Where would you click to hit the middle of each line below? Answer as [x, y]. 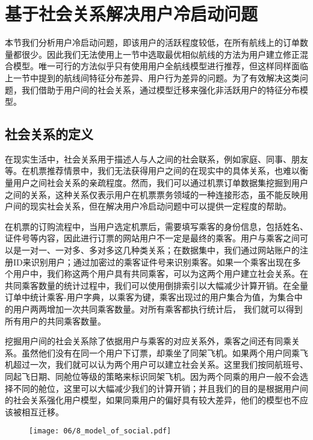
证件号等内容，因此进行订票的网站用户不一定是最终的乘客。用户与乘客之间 [152, 238]
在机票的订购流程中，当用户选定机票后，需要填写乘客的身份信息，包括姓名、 [156, 226]
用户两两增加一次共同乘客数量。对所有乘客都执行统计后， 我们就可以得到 [158, 309]
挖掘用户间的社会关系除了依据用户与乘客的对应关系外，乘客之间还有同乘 [148, 341]
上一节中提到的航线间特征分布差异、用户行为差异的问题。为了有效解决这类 [152, 77]
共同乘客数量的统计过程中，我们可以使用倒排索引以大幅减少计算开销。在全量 [156, 285]
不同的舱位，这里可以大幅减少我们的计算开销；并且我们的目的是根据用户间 [160, 388]
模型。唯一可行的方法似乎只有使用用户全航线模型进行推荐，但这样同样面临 [160, 66]
